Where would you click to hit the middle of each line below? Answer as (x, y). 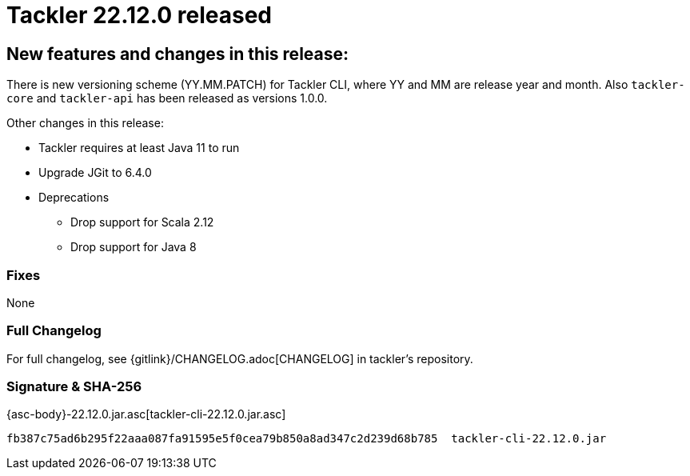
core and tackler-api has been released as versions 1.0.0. (167, 98)
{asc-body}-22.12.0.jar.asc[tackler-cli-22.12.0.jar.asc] (146, 414)
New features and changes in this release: (178, 54)
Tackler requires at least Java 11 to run (139, 148)
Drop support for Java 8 (134, 247)
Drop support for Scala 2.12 (142, 222)
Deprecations (74, 198)
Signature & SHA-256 (74, 387)
